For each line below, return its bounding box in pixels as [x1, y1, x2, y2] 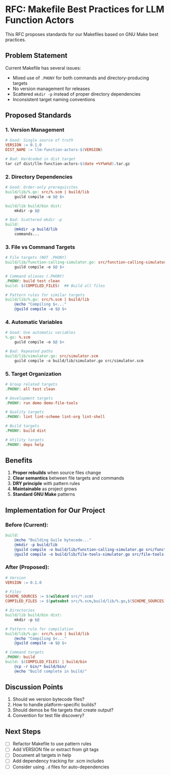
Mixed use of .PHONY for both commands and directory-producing [12, 75, 149, 81]
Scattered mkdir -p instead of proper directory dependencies [12, 91, 141, 97]
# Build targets [5, 424, 39, 429]
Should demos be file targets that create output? [12, 707, 114, 713]
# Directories [5, 608, 35, 613]
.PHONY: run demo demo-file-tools [5, 400, 78, 405]
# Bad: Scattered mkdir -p [5, 217, 62, 222]
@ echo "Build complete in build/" [14, 669, 87, 674]
